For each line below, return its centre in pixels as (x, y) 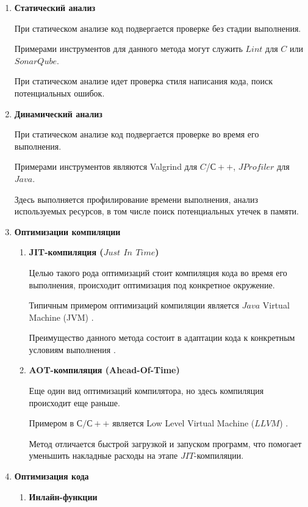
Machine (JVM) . (61, 317)
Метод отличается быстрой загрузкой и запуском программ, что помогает (165, 443)
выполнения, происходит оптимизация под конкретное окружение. (152, 284)
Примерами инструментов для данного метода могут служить (128, 49)
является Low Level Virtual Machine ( (184, 423)
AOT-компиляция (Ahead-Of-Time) (104, 370)
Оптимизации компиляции (67, 231)
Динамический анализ (58, 113)
